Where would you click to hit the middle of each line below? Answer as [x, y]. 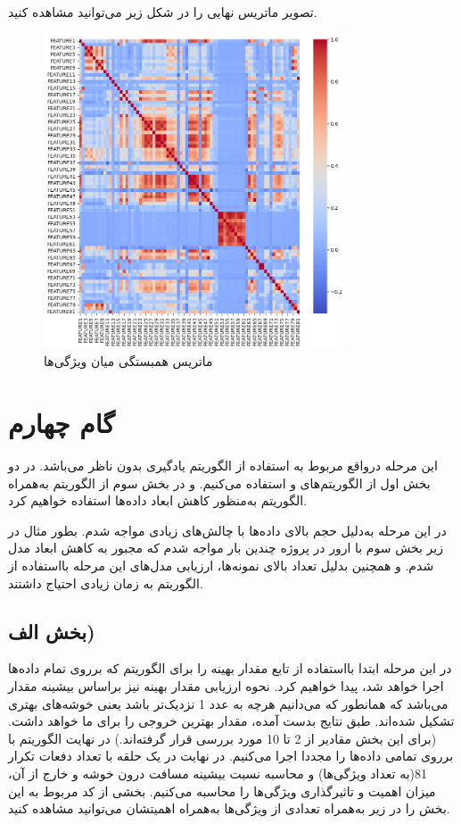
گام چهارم [62, 423]
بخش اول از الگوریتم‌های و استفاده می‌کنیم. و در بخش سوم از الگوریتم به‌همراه [219, 483]
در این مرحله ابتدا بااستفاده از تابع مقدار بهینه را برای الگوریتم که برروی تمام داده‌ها [230, 668]
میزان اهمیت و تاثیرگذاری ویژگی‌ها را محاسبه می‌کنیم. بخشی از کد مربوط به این [222, 791]
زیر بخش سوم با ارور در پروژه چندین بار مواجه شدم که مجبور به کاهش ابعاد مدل [226, 548]
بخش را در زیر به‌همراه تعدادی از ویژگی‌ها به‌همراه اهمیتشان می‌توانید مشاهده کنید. [229, 808]
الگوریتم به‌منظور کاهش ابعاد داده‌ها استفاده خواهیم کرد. [158, 500]
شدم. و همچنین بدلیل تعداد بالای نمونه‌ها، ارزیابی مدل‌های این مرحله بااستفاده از [221, 566]
